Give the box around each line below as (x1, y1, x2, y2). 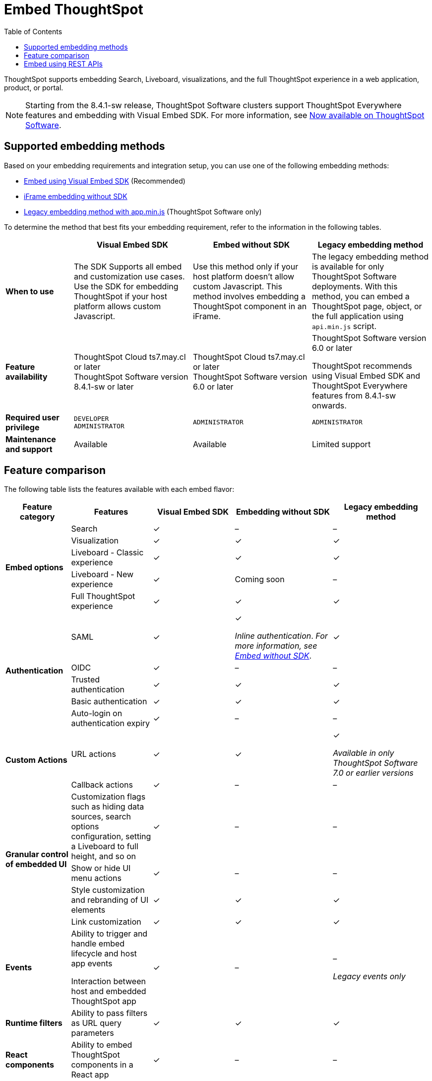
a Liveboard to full (71, 841, 138, 852)
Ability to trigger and (71, 929, 148, 939)
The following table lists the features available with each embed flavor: (4, 485, 235, 494)
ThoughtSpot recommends (312, 360, 412, 371)
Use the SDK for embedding (74, 281, 179, 291)
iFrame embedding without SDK (24, 192, 127, 201)
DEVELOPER (74, 414, 109, 422)
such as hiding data (71, 802, 144, 812)
